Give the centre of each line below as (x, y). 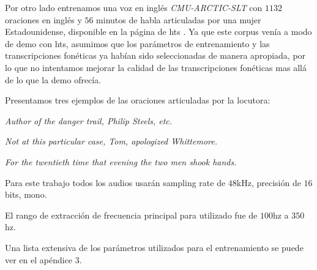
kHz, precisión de (269, 182)
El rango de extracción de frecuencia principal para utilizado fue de (131, 215)
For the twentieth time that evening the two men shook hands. (121, 161)
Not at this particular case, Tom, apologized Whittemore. (111, 141)
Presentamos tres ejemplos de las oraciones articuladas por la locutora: (138, 100)
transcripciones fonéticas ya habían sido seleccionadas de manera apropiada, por (155, 55)
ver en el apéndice (39, 259)
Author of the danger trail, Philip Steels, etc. (89, 120)
